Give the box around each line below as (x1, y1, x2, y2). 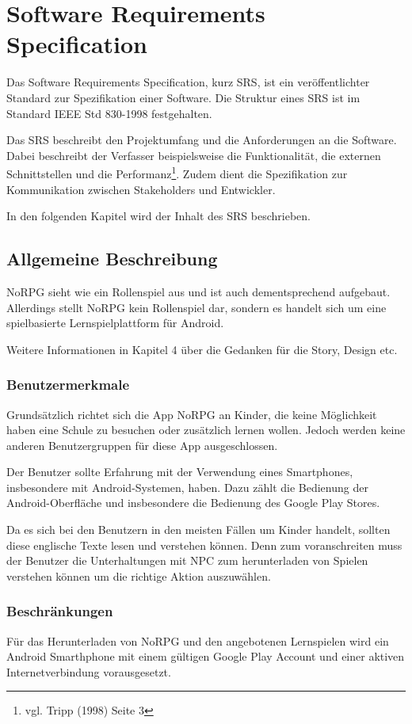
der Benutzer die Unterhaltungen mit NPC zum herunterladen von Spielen (6, 552, 368, 569)
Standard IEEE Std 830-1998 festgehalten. (6, 105, 212, 121)
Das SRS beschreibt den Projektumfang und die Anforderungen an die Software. (6, 131, 397, 148)
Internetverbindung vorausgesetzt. (6, 663, 171, 680)
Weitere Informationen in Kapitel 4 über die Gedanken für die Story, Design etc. (6, 341, 398, 357)
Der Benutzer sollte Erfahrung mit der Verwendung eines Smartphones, (6, 463, 353, 480)
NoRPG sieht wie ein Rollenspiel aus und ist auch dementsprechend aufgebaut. (6, 283, 391, 299)
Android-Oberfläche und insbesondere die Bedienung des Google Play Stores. (6, 494, 380, 511)
